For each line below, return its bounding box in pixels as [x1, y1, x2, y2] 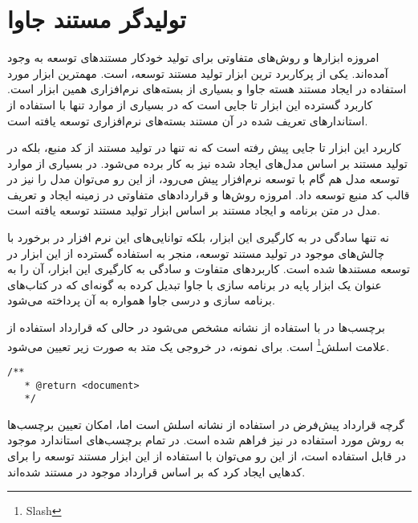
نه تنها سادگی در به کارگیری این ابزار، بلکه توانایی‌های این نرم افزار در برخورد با [7, 229, 389, 246]
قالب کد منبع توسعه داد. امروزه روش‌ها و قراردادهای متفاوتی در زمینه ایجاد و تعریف [7, 186, 410, 202]
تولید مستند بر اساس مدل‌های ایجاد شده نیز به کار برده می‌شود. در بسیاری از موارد [7, 154, 408, 171]
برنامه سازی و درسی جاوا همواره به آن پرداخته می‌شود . [7, 292, 275, 308]
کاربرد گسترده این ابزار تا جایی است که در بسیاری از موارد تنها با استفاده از [7, 96, 373, 112]
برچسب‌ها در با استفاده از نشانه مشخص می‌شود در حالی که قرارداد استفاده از [7, 319, 385, 336]
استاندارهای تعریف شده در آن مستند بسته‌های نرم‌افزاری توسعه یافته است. [7, 112, 368, 129]
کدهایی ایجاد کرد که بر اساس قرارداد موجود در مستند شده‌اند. [7, 463, 306, 480]
